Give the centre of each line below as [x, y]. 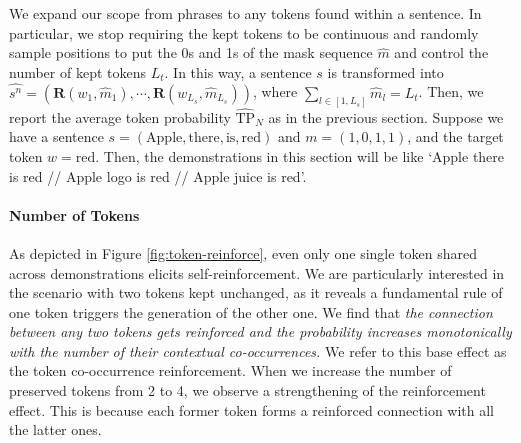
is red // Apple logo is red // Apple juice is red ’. [158, 175]
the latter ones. [55, 429]
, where [275, 91]
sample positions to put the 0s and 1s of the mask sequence [191, 52]
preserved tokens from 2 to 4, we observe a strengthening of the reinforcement [247, 390]
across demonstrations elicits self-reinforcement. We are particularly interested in [257, 272]
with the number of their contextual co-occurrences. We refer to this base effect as [258, 350]
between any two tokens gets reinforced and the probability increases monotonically [260, 331]
